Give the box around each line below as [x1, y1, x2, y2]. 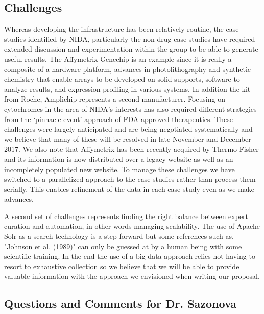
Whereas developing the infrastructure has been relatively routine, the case [4, 23, 239, 34]
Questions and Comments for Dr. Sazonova [4, 296, 237, 311]
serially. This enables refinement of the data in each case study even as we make [4, 183, 255, 194]
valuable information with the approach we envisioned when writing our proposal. [4, 271, 260, 281]
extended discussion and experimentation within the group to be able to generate [4, 43, 258, 54]
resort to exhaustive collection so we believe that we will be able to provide [4, 260, 239, 271]
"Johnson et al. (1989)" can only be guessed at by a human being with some [4, 240, 242, 251]
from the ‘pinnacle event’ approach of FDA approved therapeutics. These [4, 113, 233, 124]
